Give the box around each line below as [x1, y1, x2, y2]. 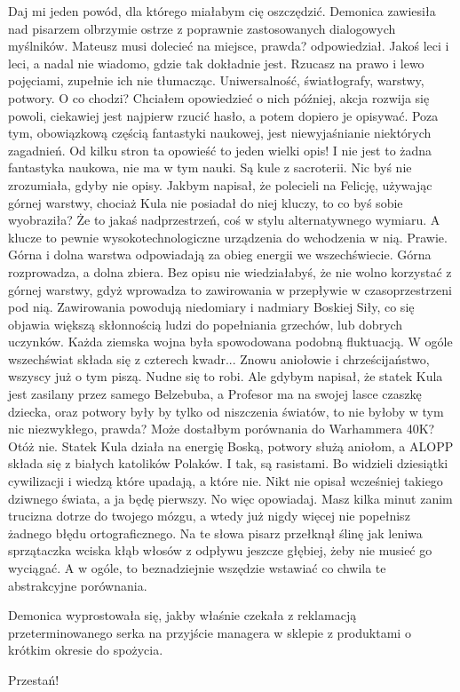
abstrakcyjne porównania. [8, 576, 147, 594]
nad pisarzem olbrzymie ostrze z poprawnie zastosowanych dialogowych [8, 19, 396, 37]
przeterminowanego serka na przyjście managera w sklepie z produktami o [8, 623, 411, 641]
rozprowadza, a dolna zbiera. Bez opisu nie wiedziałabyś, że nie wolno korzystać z [8, 262, 452, 281]
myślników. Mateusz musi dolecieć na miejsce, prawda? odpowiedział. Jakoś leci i [8, 36, 449, 55]
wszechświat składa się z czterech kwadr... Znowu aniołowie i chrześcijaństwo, [8, 349, 430, 368]
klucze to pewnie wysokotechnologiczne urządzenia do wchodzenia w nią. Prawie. [8, 227, 448, 246]
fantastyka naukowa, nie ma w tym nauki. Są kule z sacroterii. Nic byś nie [8, 158, 412, 177]
